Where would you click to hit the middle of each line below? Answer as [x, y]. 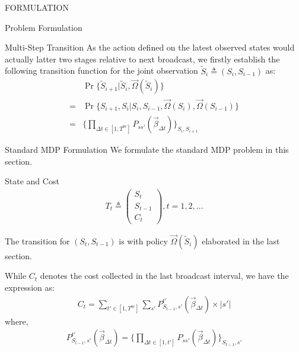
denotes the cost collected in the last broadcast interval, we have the [164, 276]
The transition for [37, 241]
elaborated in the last [241, 241]
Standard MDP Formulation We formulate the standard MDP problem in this [147, 150]
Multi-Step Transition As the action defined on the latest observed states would [150, 47]
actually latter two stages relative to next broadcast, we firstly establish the [142, 59]
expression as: [30, 287]
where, [17, 321]
